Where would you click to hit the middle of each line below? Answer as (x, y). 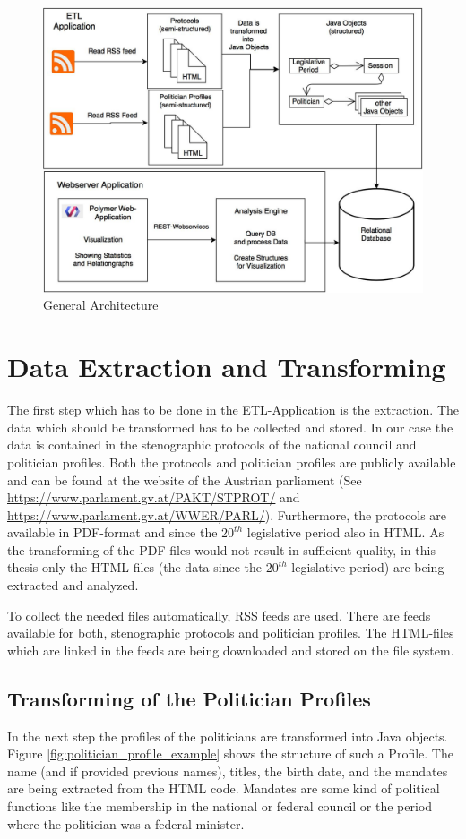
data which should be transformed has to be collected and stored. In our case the (230, 427)
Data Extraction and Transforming (227, 367)
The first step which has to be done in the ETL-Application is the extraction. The (233, 410)
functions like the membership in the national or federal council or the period (220, 806)
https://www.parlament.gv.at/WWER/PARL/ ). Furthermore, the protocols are (227, 514)
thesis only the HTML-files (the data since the (134, 567)
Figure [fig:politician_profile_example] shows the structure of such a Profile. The (230, 753)
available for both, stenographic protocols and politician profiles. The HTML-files (231, 633)
